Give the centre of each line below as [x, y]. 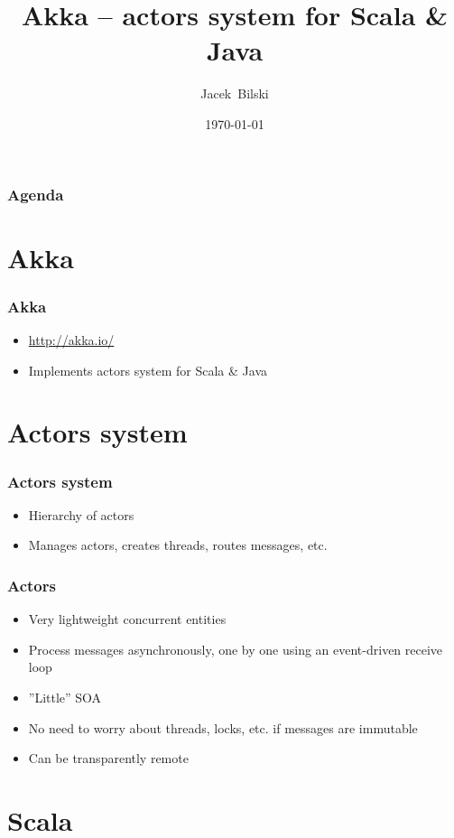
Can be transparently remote [108, 758]
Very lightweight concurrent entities [127, 619]
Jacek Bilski [235, 93]
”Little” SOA [65, 697]
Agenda [36, 194]
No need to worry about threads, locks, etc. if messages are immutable [223, 727]
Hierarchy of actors [81, 514]
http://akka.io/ [71, 340]
